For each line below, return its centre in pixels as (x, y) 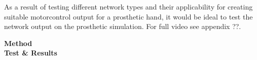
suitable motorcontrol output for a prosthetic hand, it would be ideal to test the (128, 16)
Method (18, 43)
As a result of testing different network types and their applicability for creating (128, 6)
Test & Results (31, 53)
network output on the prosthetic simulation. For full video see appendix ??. (123, 26)
